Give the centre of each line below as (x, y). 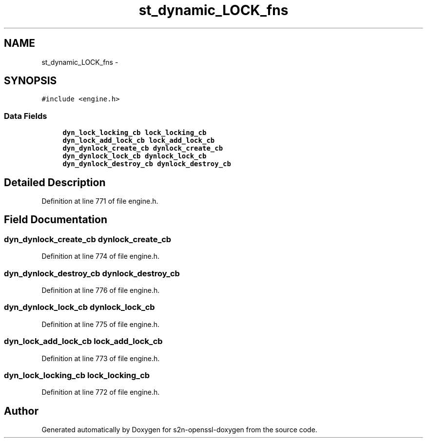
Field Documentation (56, 220)
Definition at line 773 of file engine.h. (101, 358)
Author (21, 411)
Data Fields (26, 116)
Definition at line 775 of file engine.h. (100, 324)
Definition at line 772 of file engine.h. (101, 392)
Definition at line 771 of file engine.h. (100, 201)
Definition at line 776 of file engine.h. (101, 290)
